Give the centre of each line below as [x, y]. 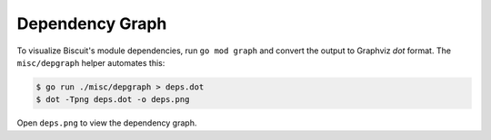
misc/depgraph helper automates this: [91, 62]
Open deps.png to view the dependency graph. [107, 123]
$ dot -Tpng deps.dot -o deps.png [113, 100]
